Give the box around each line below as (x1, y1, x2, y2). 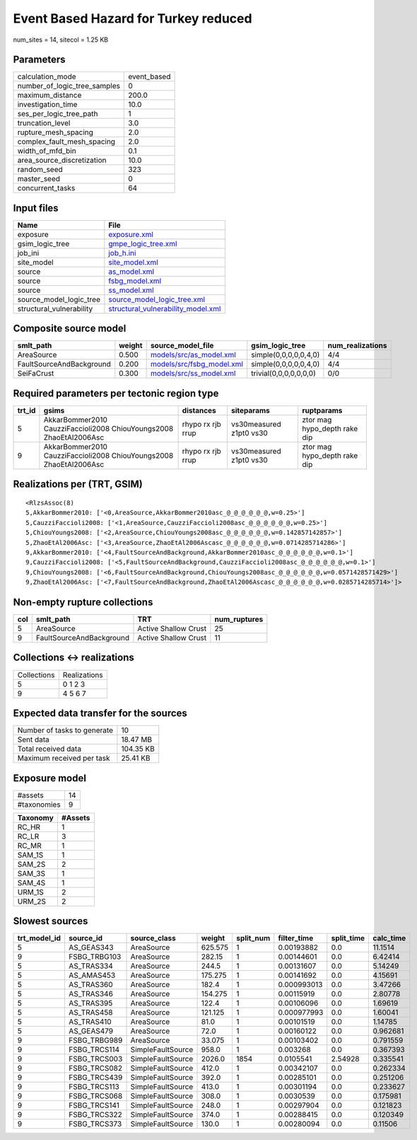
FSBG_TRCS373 (68, 1119, 122, 1129)
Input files (13, 202, 59, 214)
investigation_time (17, 100, 78, 110)
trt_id (17, 405, 36, 415)
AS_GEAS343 (68, 943, 114, 952)
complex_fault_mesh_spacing (17, 137, 116, 146)
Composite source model (13, 323, 127, 335)
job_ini (17, 248, 40, 258)
